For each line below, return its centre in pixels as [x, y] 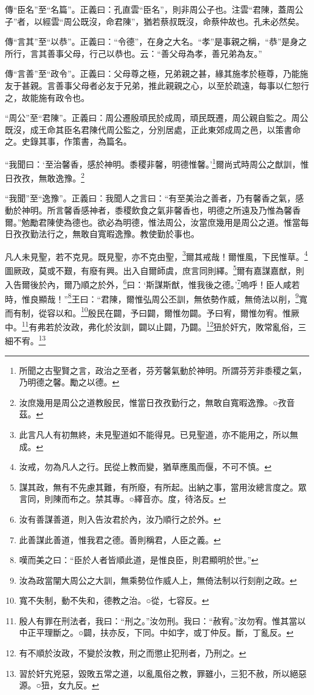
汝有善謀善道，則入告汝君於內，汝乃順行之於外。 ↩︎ [120, 519]
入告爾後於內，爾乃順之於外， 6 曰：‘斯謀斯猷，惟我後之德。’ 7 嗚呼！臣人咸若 [152, 283]
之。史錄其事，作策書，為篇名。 [68, 141]
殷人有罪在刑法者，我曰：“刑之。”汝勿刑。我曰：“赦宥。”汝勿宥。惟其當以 [162, 620]
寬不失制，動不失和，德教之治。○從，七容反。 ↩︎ [114, 600]
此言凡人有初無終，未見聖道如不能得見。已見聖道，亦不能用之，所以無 [159, 434]
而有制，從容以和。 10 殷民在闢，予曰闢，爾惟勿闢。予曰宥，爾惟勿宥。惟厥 [152, 312]
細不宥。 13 [25, 340]
